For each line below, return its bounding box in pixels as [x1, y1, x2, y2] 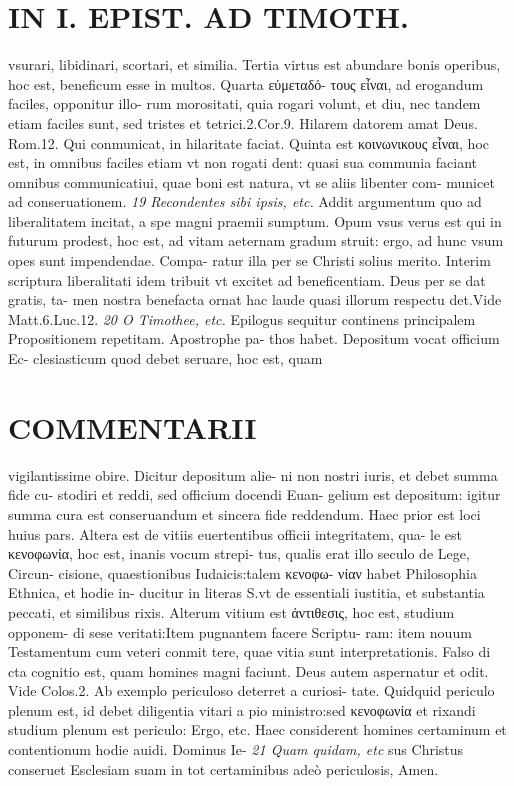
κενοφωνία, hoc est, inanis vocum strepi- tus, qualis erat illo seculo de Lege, [8, 543, 470, 564]
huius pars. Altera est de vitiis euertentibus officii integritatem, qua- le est [8, 523, 463, 544]
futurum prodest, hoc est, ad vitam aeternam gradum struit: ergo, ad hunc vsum [8, 230, 504, 251]
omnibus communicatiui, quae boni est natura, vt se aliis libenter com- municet [8, 171, 495, 192]
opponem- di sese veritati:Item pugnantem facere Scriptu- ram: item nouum [8, 621, 472, 642]
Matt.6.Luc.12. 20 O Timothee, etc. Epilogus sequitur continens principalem [8, 308, 476, 329]
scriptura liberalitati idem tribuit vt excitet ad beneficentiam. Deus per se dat [8, 269, 486, 290]
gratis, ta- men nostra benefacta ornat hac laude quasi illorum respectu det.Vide [8, 289, 502, 310]
